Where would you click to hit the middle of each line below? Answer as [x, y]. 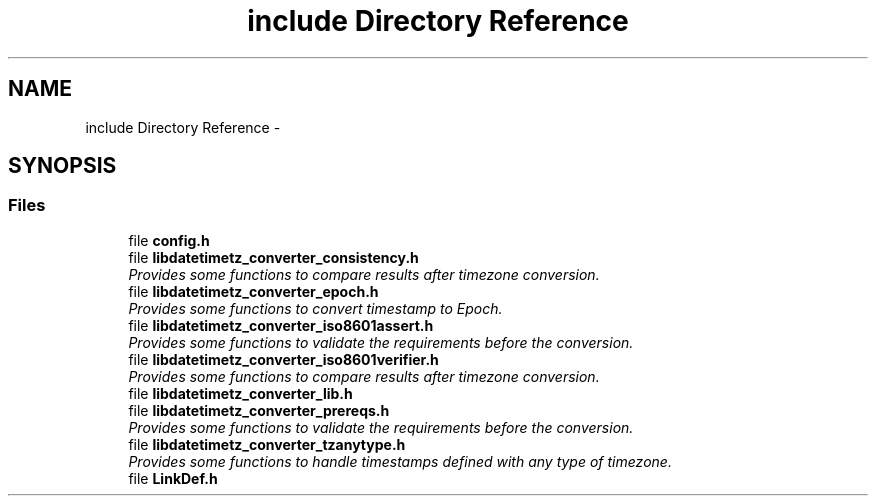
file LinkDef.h [173, 478]
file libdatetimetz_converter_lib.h [240, 393]
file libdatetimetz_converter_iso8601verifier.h [283, 359]
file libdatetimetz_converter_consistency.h [273, 257]
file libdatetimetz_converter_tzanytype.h [267, 444]
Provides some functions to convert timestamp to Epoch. [315, 308]
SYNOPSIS [62, 166]
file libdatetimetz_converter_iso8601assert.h [281, 325]
